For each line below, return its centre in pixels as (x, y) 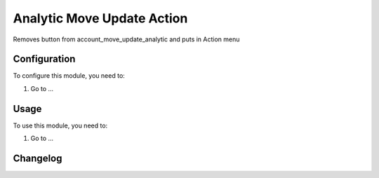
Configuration (44, 59)
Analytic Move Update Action (100, 18)
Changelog (38, 158)
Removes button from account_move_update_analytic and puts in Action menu (126, 39)
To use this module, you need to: (60, 125)
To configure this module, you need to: (69, 76)
